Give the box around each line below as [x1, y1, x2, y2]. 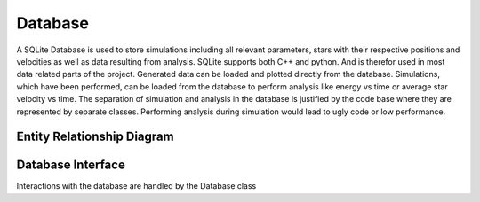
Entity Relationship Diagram [16, 129, 174, 144]
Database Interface [16, 158, 126, 173]
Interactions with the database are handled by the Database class [16, 181, 257, 191]
